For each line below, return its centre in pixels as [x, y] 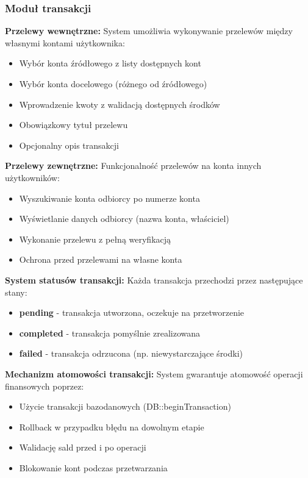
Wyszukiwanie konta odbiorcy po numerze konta [109, 198]
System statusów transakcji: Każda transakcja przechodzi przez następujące [154, 280]
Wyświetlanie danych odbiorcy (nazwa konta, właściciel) [124, 219]
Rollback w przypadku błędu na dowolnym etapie [112, 426]
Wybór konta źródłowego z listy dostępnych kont [110, 63]
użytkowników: [32, 177]
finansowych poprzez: [45, 386]
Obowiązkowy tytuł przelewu [73, 125]
